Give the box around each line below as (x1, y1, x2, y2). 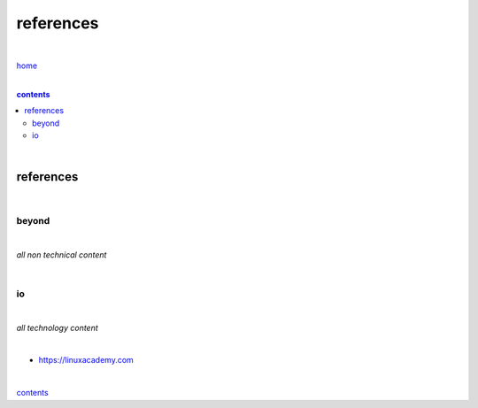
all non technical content (16, 249, 107, 260)
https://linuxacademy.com (38, 355, 135, 366)
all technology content (16, 322, 99, 333)
